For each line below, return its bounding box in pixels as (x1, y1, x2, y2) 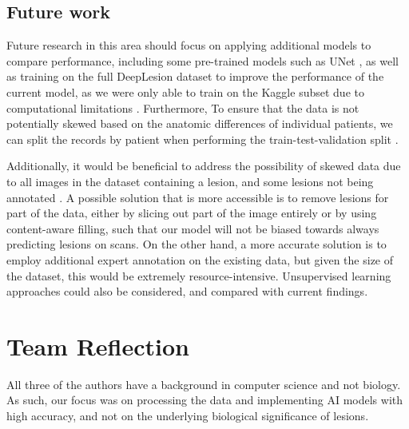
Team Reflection (6, 329, 189, 362)
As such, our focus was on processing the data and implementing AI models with (6, 391, 403, 408)
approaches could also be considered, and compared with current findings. (6, 283, 368, 300)
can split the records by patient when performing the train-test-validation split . (6, 130, 399, 147)
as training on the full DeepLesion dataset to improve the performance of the (6, 68, 384, 85)
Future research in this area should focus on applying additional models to (6, 37, 371, 54)
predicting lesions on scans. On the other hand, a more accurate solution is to (6, 236, 387, 252)
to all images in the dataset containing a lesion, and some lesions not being (6, 173, 374, 189)
